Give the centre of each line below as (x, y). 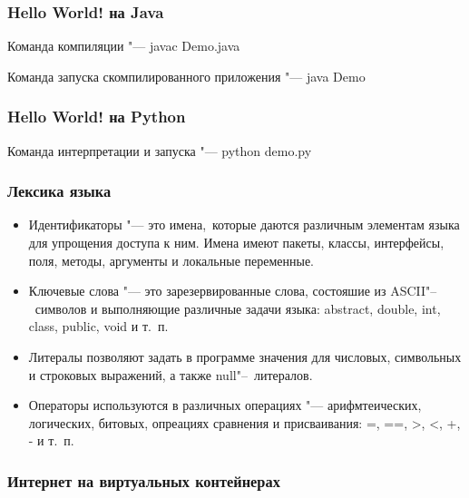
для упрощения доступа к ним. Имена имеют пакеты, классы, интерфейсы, (236, 243)
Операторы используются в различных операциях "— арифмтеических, (225, 405)
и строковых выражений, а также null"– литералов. (171, 374)
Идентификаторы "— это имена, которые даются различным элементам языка (244, 225)
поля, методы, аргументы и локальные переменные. (171, 260)
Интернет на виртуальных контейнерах (144, 480)
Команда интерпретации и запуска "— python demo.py (160, 150)
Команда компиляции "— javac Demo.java (124, 46)
